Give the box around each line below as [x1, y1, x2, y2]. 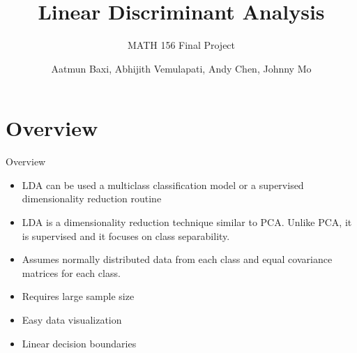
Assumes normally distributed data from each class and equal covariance [22, 252, 333, 266]
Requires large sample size [22, 289, 135, 303]
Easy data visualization [22, 313, 122, 326]
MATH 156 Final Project [127, 38, 236, 52]
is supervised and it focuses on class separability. [22, 228, 230, 243]
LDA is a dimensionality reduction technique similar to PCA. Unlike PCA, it [22, 215, 352, 230]
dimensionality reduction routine [22, 191, 162, 206]
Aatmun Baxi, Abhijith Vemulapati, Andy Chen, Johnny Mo [51, 61, 312, 75]
